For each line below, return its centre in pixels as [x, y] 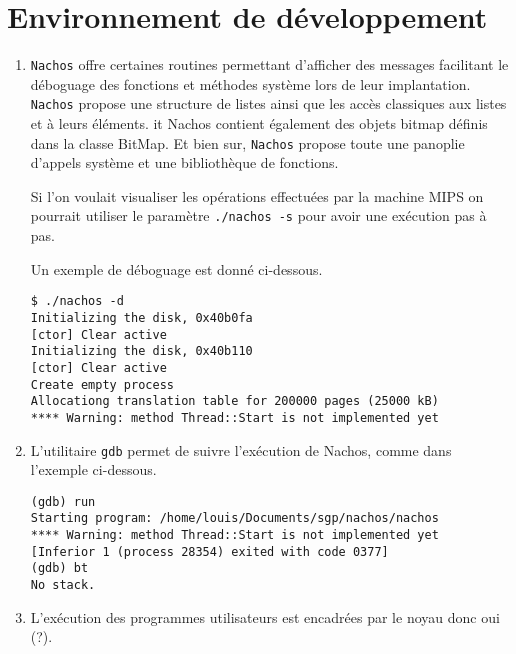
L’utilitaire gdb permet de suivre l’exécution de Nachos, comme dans [241, 449]
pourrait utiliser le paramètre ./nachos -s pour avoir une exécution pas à [258, 215]
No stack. [63, 585]
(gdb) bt [59, 568]
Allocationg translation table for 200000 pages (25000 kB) [234, 401]
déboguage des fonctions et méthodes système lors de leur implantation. [250, 83]
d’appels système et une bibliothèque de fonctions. [184, 162]
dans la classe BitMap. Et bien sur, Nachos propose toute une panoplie [247, 142]
